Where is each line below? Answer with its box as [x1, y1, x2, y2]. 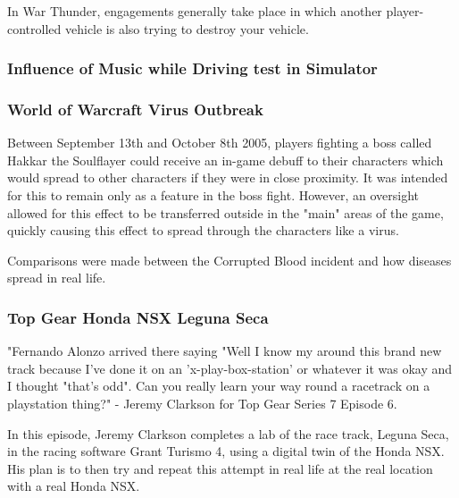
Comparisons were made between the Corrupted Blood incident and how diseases [7, 250, 452, 269]
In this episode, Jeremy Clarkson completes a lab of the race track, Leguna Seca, [7, 424, 449, 443]
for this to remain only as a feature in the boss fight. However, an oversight [7, 186, 420, 205]
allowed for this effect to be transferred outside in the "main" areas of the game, [7, 203, 444, 222]
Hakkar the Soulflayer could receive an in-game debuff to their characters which [7, 150, 444, 169]
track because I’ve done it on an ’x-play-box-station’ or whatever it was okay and [7, 359, 453, 377]
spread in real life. [7, 268, 106, 287]
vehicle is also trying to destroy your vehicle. [64, 19, 309, 38]
